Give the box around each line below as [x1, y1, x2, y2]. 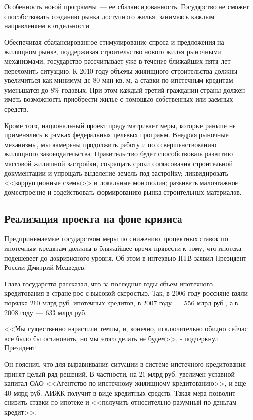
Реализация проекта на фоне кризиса [4, 210, 182, 226]
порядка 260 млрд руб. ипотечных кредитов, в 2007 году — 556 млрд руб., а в [4, 298, 238, 308]
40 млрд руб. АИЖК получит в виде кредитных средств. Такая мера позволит [4, 387, 235, 398]
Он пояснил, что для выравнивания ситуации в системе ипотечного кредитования [4, 359, 246, 369]
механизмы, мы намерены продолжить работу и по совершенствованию [4, 139, 217, 149]
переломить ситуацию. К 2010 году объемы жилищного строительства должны [4, 65, 238, 76]
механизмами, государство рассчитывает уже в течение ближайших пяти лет [4, 56, 231, 66]
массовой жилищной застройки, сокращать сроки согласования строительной [4, 158, 233, 168]
